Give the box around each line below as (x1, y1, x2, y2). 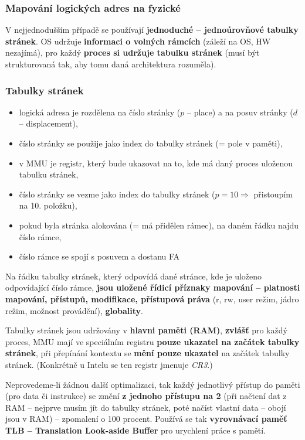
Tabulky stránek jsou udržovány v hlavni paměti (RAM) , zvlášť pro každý (5, 324, 287, 336)
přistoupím (253, 187, 293, 200)
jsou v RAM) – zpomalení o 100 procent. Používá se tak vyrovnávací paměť (5, 412, 287, 425)
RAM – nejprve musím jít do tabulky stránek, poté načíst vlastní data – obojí (5, 401, 286, 413)
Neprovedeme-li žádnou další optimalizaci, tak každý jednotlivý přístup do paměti (5, 378, 300, 390)
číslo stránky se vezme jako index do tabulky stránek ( (19, 187, 215, 200)
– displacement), (19, 117, 78, 129)
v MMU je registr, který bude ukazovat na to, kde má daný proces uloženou (19, 156, 293, 169)
